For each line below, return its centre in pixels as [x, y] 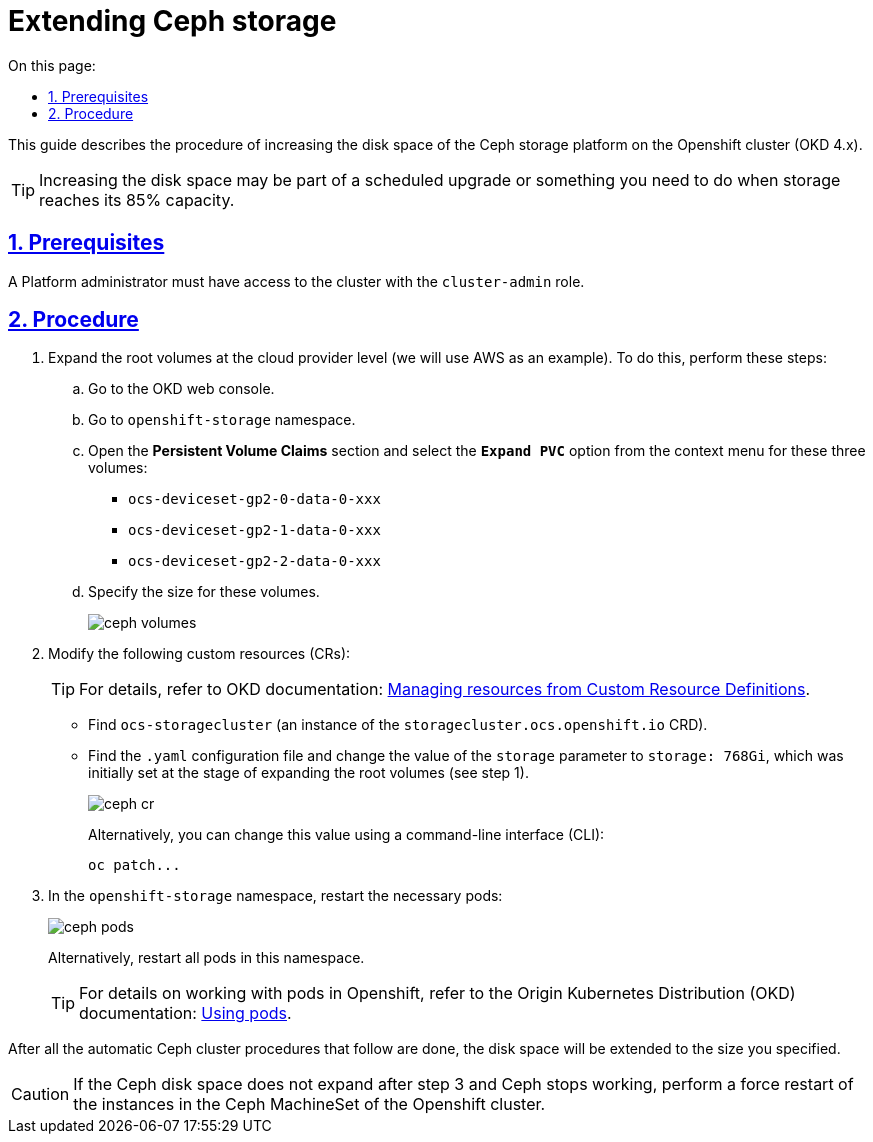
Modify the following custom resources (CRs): [199, 654]
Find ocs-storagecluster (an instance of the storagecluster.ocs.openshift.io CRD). [398, 725]
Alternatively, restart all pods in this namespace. [206, 958]
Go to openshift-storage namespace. [222, 420]
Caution [40, 1094]
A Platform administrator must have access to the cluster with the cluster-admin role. [296, 281]
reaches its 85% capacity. [137, 199]
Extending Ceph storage [172, 21]
